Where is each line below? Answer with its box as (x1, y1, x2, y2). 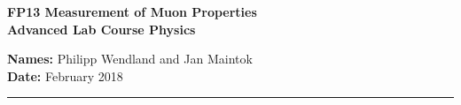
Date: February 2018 (7, 66, 123, 85)
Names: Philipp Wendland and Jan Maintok (7, 49, 253, 68)
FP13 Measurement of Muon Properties (7, 3, 257, 20)
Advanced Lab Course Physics (7, 19, 196, 38)
